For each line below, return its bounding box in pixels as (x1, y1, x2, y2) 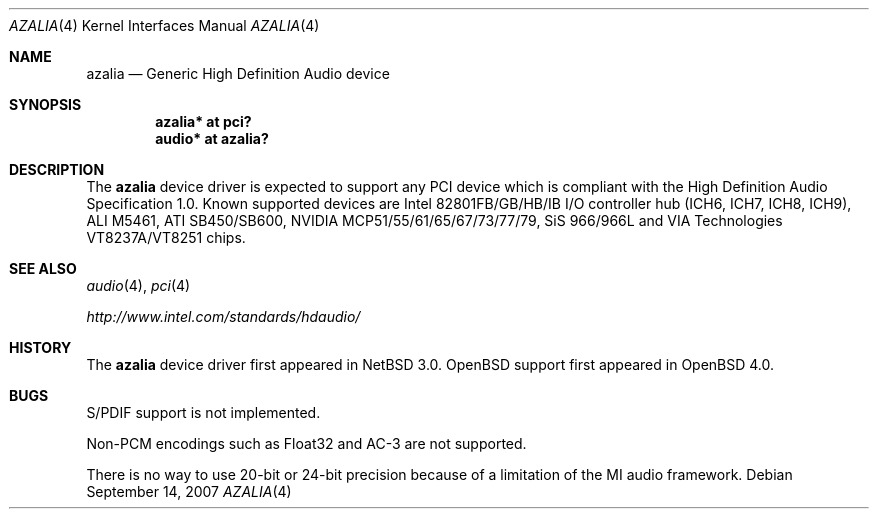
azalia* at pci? (155, 113, 252, 130)
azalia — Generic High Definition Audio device (86, 65, 390, 82)
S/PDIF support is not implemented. (86, 404, 321, 421)
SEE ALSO (9, 260, 77, 277)
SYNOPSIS (9, 96, 82, 113)
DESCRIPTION (9, 161, 105, 178)
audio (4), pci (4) (86, 277, 191, 294)
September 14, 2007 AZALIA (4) (86, 483, 292, 500)
